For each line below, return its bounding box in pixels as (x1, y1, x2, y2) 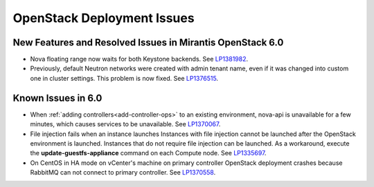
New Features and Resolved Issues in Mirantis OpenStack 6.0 (12, 37, 284, 48)
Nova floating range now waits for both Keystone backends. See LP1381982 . (30, 55, 249, 63)
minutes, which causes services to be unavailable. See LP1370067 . (30, 120, 221, 128)
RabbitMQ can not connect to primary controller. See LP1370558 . (30, 168, 216, 177)
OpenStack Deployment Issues (12, 10, 195, 26)
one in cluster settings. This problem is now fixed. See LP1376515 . (30, 74, 218, 82)
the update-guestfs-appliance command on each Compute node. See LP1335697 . (30, 149, 267, 157)
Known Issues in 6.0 (12, 92, 103, 104)
